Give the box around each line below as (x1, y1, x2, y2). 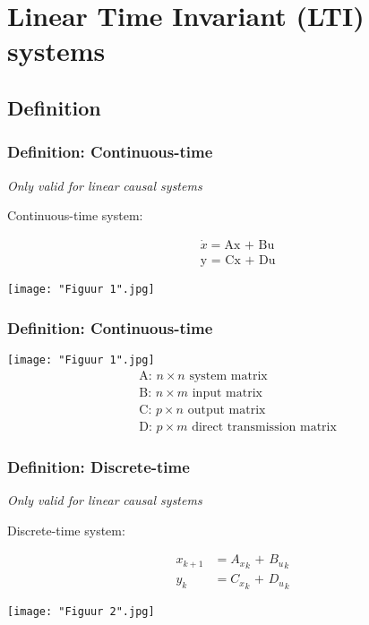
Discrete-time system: (7, 520, 125, 539)
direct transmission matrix (192, 420, 337, 433)
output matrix (187, 403, 266, 416)
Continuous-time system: (7, 206, 143, 225)
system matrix (189, 369, 268, 382)
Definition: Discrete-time (7, 455, 190, 477)
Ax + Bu (224, 238, 275, 252)
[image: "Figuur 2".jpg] (7, 604, 155, 618)
